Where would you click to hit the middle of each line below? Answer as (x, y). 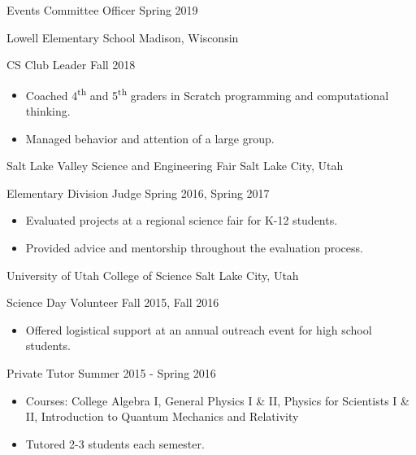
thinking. (48, 111)
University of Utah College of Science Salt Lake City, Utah (153, 275)
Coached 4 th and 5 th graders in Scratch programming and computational (207, 94)
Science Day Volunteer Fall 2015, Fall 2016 (113, 302)
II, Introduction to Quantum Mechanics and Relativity (162, 416)
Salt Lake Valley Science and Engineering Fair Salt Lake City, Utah (175, 166)
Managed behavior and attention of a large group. (150, 138)
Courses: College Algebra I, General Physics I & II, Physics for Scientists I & (217, 400)
